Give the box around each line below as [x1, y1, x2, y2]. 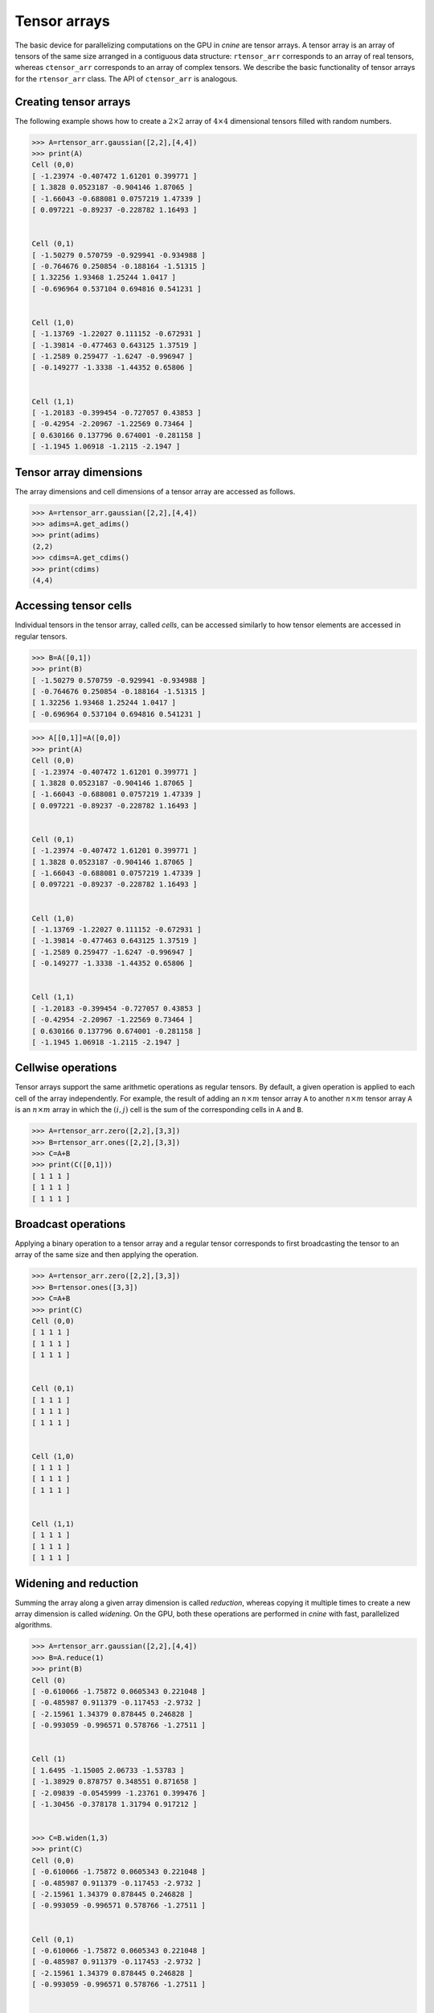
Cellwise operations [14, 1061, 117, 1075]
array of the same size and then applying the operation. [14, 1250, 199, 1259]
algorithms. [14, 1620, 52, 1630]
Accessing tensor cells [14, 599, 133, 613]
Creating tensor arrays [14, 95, 131, 109]
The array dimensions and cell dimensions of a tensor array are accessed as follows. [14, 486, 296, 496]
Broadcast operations [14, 1217, 126, 1231]
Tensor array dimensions [14, 465, 143, 479]
